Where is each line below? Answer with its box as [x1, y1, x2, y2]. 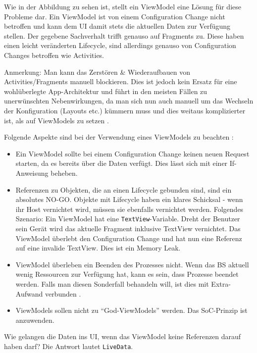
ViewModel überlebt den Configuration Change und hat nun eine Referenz [15, 233, 242, 243]
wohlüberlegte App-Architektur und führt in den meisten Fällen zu [4, 86, 207, 96]
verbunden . [45, 288, 81, 299]
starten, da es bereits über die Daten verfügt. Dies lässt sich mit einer [15, 158, 228, 168]
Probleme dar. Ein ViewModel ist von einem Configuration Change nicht [4, 11, 225, 21]
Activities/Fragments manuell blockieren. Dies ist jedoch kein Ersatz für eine [4, 76, 237, 87]
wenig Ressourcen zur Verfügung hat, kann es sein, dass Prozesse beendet [15, 269, 239, 279]
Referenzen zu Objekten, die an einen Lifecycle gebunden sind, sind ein [15, 184, 232, 195]
